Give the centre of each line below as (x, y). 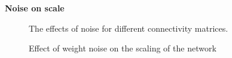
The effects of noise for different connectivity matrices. (129, 28)
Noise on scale (35, 8)
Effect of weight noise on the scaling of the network (123, 48)
